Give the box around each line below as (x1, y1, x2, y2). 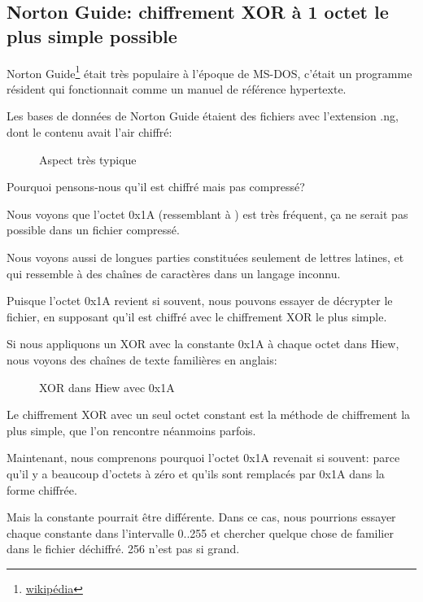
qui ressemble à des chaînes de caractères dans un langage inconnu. (7, 264, 341, 281)
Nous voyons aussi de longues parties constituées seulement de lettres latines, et (7, 249, 404, 265)
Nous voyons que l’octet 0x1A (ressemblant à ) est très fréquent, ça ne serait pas (7, 205, 408, 222)
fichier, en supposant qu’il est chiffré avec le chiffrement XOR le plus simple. (7, 308, 387, 325)
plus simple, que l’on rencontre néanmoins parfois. (7, 421, 256, 438)
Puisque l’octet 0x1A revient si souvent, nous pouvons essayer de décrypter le (7, 292, 393, 309)
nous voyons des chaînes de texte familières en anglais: (7, 351, 277, 368)
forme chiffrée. (7, 481, 77, 498)
